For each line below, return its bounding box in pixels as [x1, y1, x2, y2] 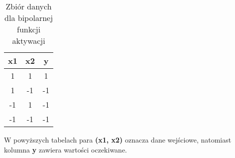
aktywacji [12, 35, 45, 46]
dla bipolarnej [4, 12, 53, 23]
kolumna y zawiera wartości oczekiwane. [4, 144, 127, 155]
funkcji [17, 23, 41, 35]
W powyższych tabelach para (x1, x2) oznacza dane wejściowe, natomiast [4, 135, 232, 145]
